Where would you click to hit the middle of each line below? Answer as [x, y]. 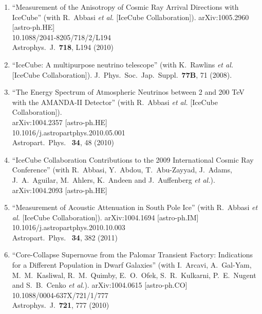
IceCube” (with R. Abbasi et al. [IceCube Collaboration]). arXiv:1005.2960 [130, 17]
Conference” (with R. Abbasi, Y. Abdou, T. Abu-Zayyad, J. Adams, [122, 170]
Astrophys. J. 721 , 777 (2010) [61, 305]
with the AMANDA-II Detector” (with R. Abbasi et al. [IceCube [115, 102]
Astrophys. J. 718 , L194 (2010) [63, 47]
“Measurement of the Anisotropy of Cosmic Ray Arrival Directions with [125, 7]
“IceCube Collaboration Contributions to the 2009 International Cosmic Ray [133, 159]
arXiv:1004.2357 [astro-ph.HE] [60, 122]
